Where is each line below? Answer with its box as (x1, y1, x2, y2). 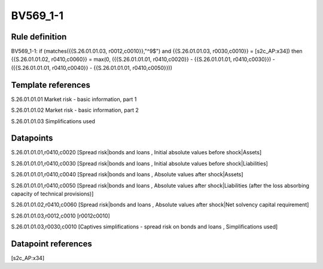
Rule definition (11, 32, 67, 42)
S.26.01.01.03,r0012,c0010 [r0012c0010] (11, 212, 110, 219)
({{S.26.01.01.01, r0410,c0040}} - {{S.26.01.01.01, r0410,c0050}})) (11, 64, 173, 71)
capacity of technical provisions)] (11, 190, 94, 197)
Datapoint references (11, 239, 93, 249)
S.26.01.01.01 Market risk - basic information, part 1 (11, 96, 137, 103)
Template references (11, 80, 91, 90)
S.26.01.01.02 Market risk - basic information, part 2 (11, 106, 139, 114)
